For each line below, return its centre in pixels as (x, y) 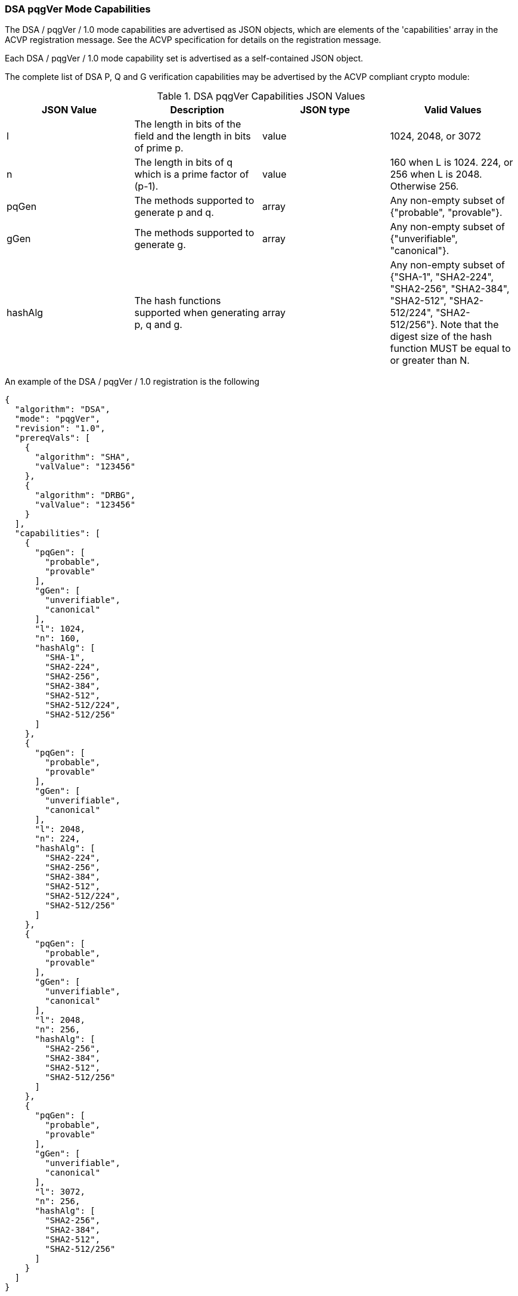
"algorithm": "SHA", (83, 457)
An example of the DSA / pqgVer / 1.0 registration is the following (132, 382)
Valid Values (453, 110)
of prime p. (159, 148)
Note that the (469, 325)
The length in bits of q (184, 163)
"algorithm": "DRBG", (85, 495)
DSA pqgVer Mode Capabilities (78, 9)
